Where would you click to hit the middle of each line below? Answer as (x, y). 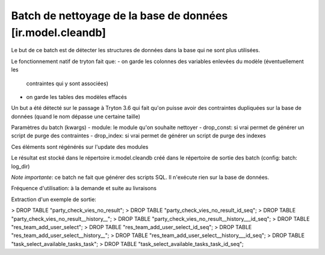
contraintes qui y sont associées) (67, 83)
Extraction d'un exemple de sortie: (54, 199)
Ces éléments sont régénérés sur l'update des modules (80, 146)
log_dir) (20, 166)
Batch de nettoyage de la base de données (119, 16)
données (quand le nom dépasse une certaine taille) (76, 116)
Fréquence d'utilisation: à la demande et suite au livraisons (84, 188)
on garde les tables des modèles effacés (77, 97)
